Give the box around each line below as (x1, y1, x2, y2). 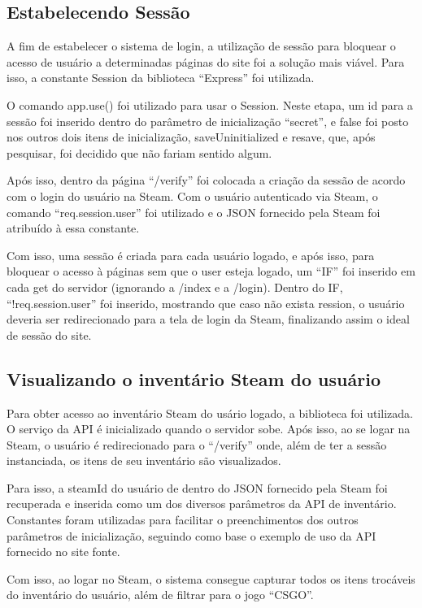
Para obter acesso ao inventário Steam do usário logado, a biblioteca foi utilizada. (7, 404, 413, 421)
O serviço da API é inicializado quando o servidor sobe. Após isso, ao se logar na (7, 420, 411, 437)
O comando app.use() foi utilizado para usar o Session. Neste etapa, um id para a (7, 96, 413, 113)
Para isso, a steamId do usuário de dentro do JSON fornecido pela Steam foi (7, 479, 388, 496)
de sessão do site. (7, 326, 92, 343)
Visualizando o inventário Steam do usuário (7, 366, 381, 391)
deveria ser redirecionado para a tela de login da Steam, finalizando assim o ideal (7, 311, 410, 328)
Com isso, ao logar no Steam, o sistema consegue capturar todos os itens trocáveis (7, 570, 415, 587)
